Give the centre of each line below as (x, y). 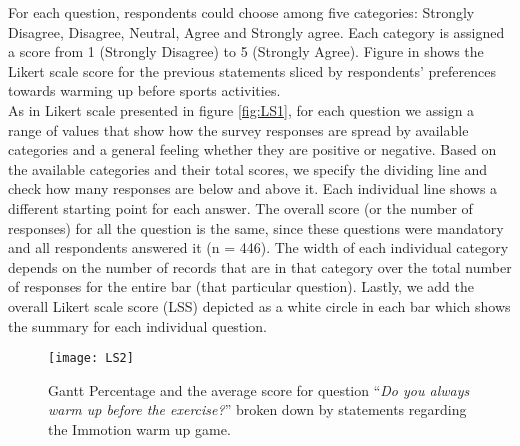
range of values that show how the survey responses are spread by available (238, 129)
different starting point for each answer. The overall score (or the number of (240, 207)
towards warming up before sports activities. (144, 90)
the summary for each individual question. (137, 325)
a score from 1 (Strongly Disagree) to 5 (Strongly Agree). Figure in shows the (246, 51)
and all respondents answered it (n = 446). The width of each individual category (258, 247)
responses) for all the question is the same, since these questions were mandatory (256, 227)
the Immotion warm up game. (139, 428)
